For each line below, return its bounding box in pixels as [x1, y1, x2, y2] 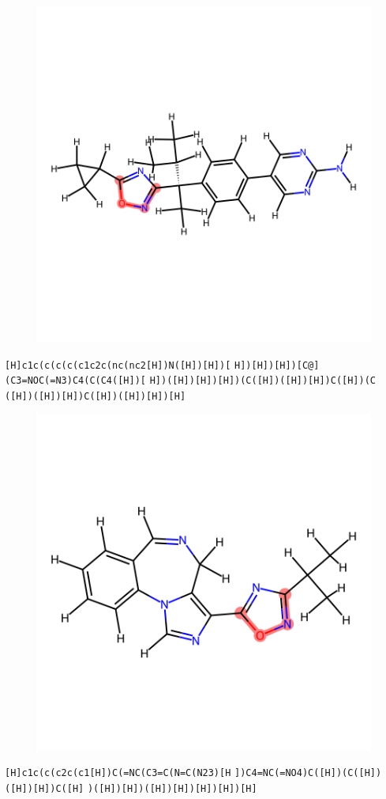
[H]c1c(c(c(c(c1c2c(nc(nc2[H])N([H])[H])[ [5, 359, 231, 371]
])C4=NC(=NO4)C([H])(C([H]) [234, 767, 382, 779]
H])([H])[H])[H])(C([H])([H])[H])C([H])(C [149, 375, 377, 387]
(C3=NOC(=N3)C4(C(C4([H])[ [5, 375, 146, 387]
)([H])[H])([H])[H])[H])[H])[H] [87, 782, 257, 794]
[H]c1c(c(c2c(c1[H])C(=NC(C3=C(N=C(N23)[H [5, 767, 231, 779]
